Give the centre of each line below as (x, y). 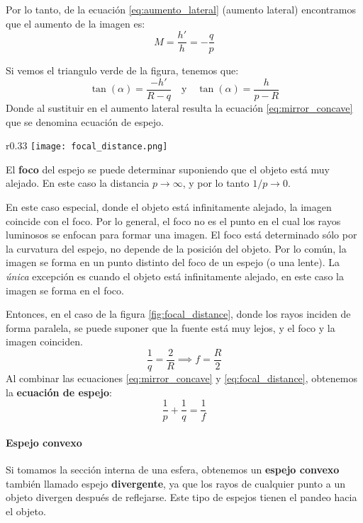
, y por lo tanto (216, 183)
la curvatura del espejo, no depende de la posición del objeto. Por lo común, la (176, 248)
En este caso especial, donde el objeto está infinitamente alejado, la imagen (169, 206)
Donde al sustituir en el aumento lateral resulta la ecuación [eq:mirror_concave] (179, 107)
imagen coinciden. (44, 341)
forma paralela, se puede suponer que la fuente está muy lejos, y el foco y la (171, 327)
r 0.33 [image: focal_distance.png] (87, 145)
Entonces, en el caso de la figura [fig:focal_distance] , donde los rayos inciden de (178, 314)
